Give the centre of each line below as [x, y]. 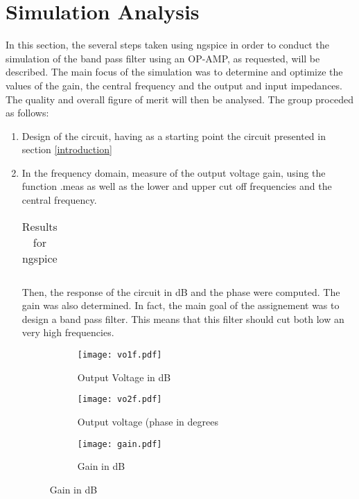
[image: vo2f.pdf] [120, 400]
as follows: [27, 113]
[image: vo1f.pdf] [120, 355]
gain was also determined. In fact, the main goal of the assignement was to [181, 305]
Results [40, 226]
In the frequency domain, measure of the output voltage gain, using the [174, 172]
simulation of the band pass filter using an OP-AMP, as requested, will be [163, 58]
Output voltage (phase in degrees [148, 421]
